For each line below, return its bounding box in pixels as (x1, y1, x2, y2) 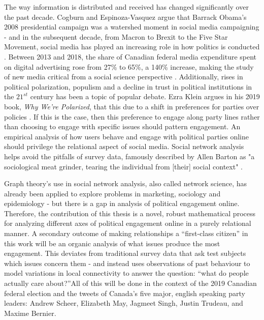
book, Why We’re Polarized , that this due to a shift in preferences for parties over (4, 101, 259, 111)
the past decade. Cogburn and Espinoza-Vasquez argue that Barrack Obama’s (4, 11, 247, 22)
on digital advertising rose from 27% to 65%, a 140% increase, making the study (4, 61, 254, 72)
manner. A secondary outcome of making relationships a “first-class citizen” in (4, 228, 248, 239)
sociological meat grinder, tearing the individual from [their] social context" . (4, 161, 243, 171)
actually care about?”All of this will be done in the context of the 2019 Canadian (4, 278, 257, 288)
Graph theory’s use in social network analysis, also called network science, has (4, 178, 247, 189)
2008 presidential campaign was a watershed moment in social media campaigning (4, 21, 259, 32)
